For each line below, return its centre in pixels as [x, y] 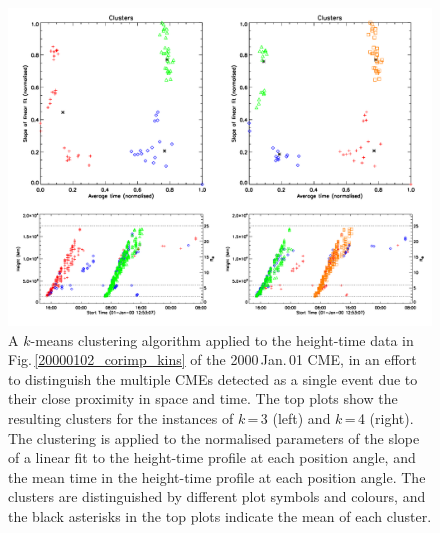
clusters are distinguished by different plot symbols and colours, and [217, 496]
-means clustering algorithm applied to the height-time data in [222, 339]
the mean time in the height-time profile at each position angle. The [217, 476]
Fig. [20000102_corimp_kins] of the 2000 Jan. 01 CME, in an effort [212, 359]
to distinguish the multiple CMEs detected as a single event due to [213, 378]
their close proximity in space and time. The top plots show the [203, 398]
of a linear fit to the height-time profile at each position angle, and [212, 457]
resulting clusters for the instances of [121, 417]
